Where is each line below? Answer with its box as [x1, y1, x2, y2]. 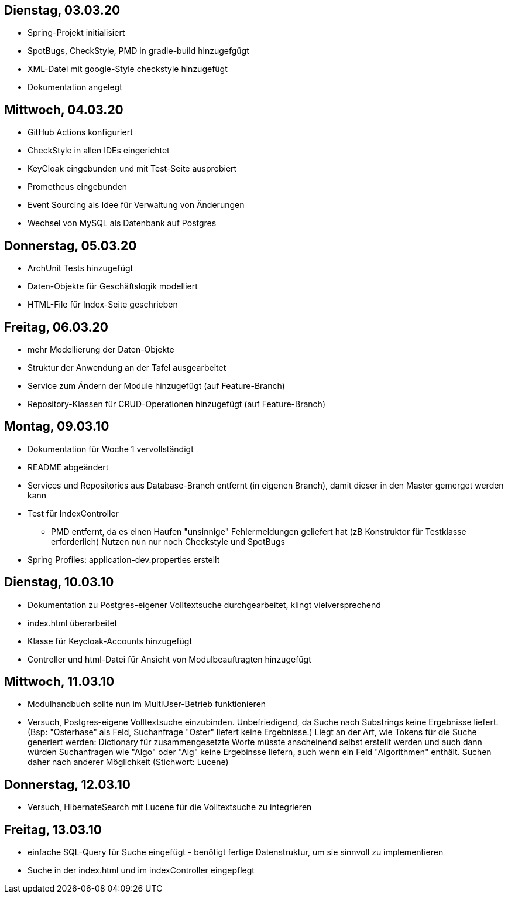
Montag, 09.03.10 [4, 419, 109, 434]
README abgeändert [28, 462, 109, 472]
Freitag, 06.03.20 [4, 319, 108, 334]
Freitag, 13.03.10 [4, 822, 102, 837]
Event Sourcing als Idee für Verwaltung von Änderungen [28, 200, 245, 210]
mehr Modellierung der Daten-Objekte [28, 344, 174, 354]
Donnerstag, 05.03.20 [4, 238, 137, 253]
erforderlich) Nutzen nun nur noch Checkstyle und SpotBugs [51, 536, 285, 547]
